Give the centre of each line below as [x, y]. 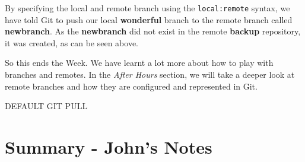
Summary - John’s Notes [109, 147]
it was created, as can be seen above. [72, 42]
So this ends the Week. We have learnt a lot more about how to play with [139, 63]
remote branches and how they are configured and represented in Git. [131, 86]
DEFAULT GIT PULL [46, 106]
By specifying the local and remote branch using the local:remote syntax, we [147, 8]
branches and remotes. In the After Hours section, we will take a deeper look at [150, 74]
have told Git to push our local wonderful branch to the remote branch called [149, 19]
